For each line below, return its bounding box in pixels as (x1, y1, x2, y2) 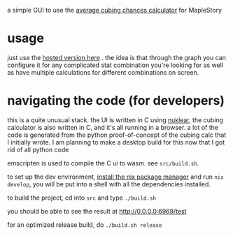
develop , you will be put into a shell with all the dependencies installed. (7, 179, 211, 188)
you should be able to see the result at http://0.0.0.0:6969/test (7, 207, 187, 215)
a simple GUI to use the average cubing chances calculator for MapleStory (7, 6, 223, 14)
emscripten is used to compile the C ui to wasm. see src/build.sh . (7, 158, 199, 167)
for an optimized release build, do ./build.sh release (7, 220, 162, 229)
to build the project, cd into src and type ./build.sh (7, 193, 156, 202)
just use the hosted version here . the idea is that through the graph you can (7, 53, 226, 61)
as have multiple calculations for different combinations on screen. (7, 68, 199, 76)
